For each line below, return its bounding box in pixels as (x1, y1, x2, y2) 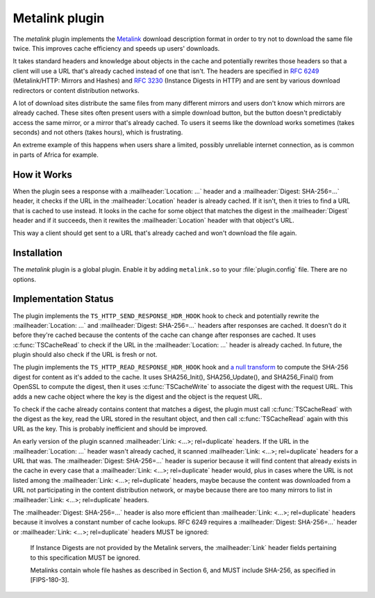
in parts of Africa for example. (12, 150, 99, 159)
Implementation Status (12, 293, 114, 305)
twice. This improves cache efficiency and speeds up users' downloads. (12, 44, 220, 52)
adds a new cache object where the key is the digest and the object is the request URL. (12, 392, 263, 401)
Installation (12, 247, 62, 259)
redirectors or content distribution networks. (12, 86, 140, 94)
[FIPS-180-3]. (30, 576, 69, 584)
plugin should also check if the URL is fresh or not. (12, 351, 158, 359)
